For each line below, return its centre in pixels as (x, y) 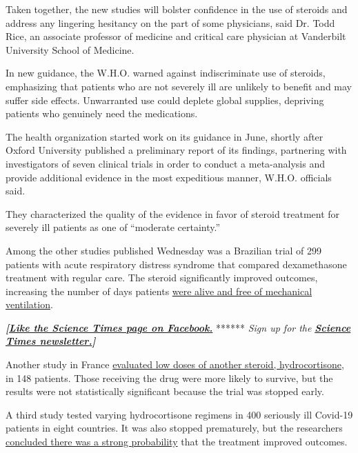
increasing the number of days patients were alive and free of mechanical (159, 291)
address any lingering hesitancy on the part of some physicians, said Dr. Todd (170, 22)
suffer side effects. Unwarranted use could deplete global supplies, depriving (165, 100)
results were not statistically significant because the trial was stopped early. (165, 391)
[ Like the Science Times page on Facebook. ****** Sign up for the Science (178, 327)
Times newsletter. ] (51, 341)
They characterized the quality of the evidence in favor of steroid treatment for (173, 213)
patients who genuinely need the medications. (102, 113)
